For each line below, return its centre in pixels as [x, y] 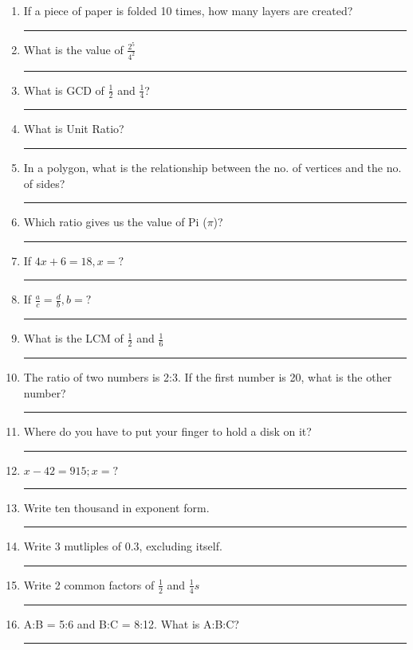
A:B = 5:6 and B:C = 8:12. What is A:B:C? [131, 623]
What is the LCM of [73, 338]
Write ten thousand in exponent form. [116, 507]
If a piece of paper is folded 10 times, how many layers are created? [188, 10]
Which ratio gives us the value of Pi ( [115, 222]
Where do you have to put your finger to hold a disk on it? [167, 431]
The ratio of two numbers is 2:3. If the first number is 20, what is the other [208, 377]
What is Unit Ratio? [74, 129]
